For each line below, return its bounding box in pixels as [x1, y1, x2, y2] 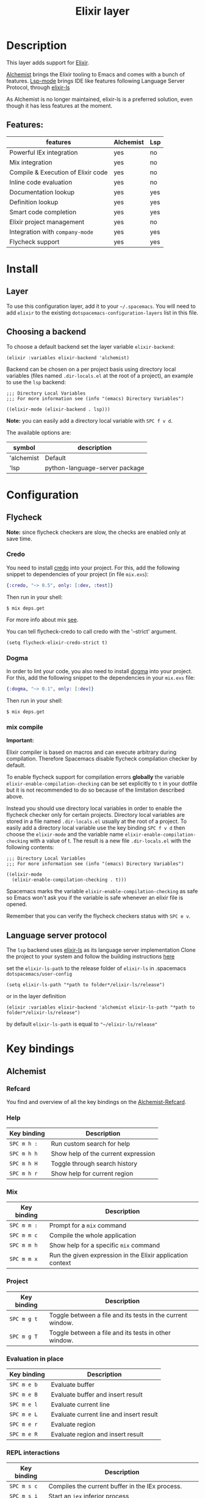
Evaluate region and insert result [51, 1430, 144, 1439]
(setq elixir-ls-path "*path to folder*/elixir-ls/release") [6, 982, 165, 988]
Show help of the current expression [51, 1150, 156, 1158]
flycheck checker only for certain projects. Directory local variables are [6, 811, 185, 819]
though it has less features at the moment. [6, 102, 113, 109]
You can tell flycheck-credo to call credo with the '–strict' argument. [6, 627, 177, 635]
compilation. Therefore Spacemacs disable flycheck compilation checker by [6, 755, 197, 762]
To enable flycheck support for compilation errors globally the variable [6, 773, 185, 781]
